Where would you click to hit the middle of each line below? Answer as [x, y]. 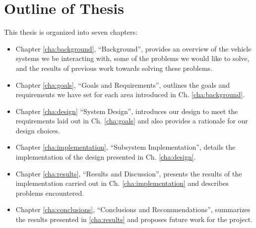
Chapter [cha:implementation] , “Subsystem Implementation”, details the [126, 147]
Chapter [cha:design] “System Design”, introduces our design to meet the [127, 111]
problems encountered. [50, 193]
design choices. [38, 130]
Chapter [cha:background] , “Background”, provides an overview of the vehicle [133, 48]
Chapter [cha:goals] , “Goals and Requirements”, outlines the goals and [123, 85]
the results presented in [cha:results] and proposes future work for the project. [134, 219]
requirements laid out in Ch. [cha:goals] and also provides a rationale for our [132, 121]
